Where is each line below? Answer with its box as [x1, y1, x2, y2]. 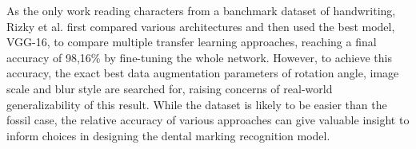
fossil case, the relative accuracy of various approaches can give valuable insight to [6, 112, 410, 128]
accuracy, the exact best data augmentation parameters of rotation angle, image [6, 65, 399, 81]
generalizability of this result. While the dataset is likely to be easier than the [6, 96, 387, 112]
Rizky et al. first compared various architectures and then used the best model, [6, 18, 395, 34]
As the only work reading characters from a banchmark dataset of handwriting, [6, 2, 396, 18]
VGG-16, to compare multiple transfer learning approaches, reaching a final [6, 33, 377, 50]
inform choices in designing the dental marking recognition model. [6, 127, 330, 143]
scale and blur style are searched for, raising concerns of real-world [6, 80, 333, 96]
